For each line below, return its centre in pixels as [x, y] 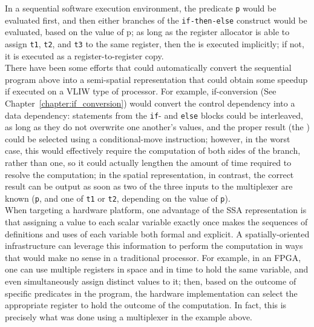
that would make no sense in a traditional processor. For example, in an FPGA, [153, 257]
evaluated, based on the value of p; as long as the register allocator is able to [147, 32]
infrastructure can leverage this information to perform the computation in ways [154, 246]
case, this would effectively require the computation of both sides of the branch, [153, 150]
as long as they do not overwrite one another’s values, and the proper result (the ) [157, 127]
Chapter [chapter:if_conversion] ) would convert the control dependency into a [150, 103]
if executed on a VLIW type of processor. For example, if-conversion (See [141, 91]
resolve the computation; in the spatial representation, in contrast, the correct [149, 174]
